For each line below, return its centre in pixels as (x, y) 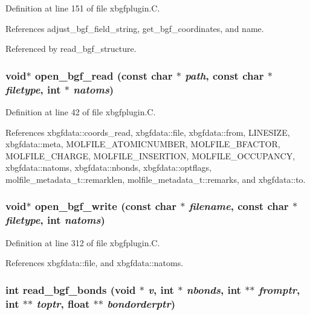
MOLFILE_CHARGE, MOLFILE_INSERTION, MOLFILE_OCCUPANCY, (150, 155)
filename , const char (239, 206)
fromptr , (279, 289)
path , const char (224, 75)
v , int (161, 289)
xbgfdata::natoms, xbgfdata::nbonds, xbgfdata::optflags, (109, 167)
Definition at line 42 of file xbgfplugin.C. (81, 111)
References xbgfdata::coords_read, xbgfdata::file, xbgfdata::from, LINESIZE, (148, 132)
